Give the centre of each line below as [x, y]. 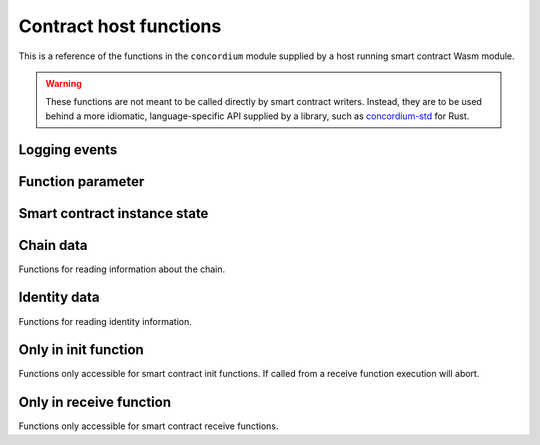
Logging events [68, 149]
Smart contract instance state [113, 213]
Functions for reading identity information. [105, 321]
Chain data [53, 245]
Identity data [59, 297]
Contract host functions [120, 26]
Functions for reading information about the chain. [122, 269]
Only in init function [81, 350]
